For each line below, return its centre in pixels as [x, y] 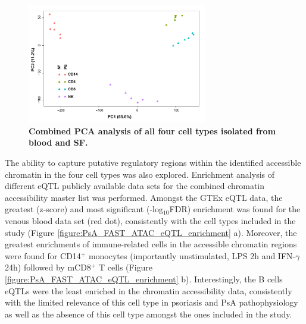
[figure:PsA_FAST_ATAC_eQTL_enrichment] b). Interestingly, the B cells [144, 279]
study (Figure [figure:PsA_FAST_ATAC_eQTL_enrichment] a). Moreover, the [151, 232]
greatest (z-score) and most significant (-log [84, 209]
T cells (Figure [126, 267]
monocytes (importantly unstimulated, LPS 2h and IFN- [192, 255]
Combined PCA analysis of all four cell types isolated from [152, 130]
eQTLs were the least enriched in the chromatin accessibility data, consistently [149, 290]
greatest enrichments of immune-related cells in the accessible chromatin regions [151, 244]
